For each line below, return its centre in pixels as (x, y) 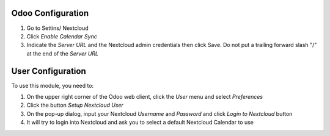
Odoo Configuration (50, 13)
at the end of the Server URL (63, 53)
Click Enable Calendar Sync (62, 36)
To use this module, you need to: (53, 85)
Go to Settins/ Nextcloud (57, 28)
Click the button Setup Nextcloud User (75, 105)
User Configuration (49, 71)
